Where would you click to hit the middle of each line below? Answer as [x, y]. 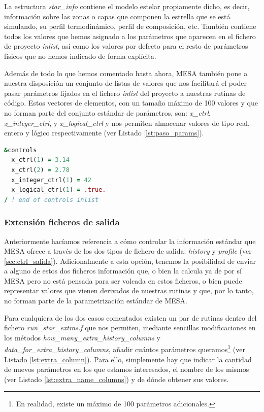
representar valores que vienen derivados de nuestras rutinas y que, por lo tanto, [129, 290]
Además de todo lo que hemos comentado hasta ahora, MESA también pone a [126, 73]
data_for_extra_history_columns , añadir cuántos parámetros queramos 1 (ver [125, 349]
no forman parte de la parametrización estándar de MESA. [96, 301]
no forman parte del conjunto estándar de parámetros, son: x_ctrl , [107, 112]
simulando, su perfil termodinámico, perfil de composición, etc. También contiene [130, 26]
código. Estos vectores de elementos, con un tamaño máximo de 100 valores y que [131, 103]
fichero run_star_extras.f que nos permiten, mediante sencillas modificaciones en [130, 328]
